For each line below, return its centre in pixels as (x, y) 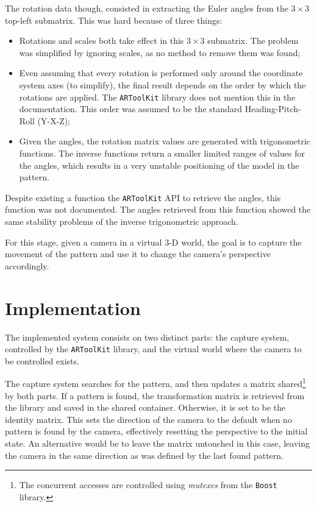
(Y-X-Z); (54, 120)
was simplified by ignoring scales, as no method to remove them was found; (160, 52)
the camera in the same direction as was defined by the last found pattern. (144, 455)
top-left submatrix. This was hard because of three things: (114, 20)
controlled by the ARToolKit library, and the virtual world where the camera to (153, 349)
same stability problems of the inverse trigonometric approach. (122, 222)
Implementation (73, 307)
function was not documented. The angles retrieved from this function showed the (158, 209)
